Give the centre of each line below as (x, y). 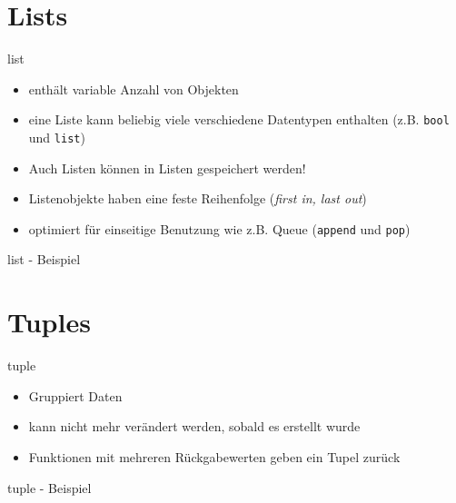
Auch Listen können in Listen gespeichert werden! (167, 168)
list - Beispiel (44, 259)
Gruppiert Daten (75, 395)
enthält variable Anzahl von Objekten (134, 89)
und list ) (57, 137)
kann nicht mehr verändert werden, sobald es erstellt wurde (194, 426)
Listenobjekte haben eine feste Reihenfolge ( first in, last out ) (198, 198)
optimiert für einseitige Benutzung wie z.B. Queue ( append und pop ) (219, 228)
